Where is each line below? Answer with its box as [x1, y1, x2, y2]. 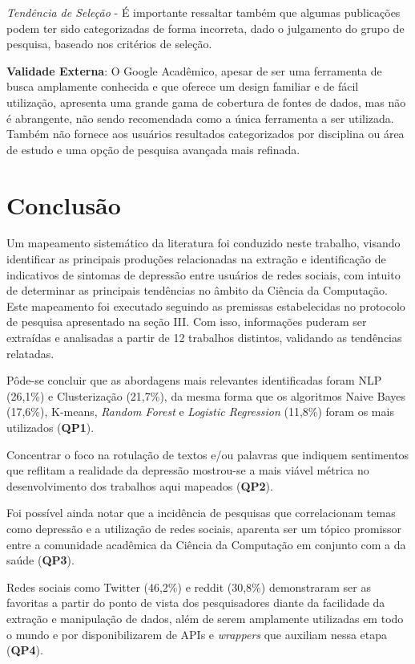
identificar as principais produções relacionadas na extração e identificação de [6, 251, 386, 267]
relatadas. [6, 344, 54, 361]
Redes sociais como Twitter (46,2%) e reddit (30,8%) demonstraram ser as [6, 578, 371, 595]
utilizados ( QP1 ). [6, 419, 95, 435]
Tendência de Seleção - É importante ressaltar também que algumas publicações [6, 4, 401, 20]
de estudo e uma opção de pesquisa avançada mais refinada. [6, 141, 300, 157]
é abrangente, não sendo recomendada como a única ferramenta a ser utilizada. [6, 109, 394, 126]
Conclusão [6, 188, 121, 221]
